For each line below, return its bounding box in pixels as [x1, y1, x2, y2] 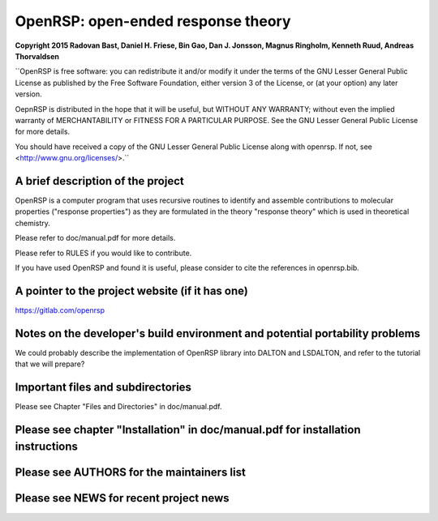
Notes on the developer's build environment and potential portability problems [15, 327, 421, 340]
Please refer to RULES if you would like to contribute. [15, 248, 192, 258]
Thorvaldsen [15, 51, 60, 61]
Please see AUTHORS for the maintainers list [15, 466, 247, 480]
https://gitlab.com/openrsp [15, 305, 105, 315]
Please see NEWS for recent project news [15, 491, 230, 506]
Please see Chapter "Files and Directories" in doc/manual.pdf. [15, 402, 222, 412]
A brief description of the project [15, 174, 184, 188]
